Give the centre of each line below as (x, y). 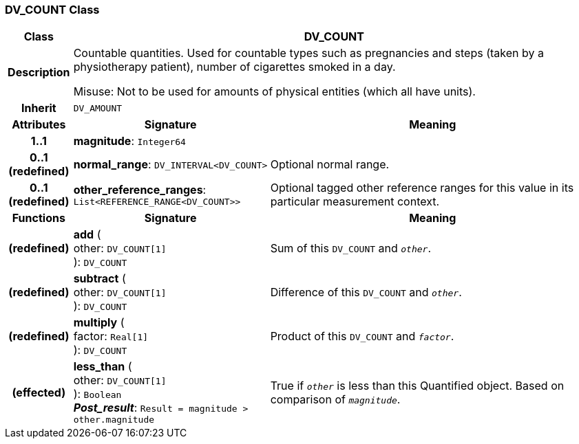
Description (39, 73)
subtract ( (99, 279)
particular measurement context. (355, 202)
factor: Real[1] (111, 336)
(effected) (39, 392)
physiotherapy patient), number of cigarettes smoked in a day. (234, 67)
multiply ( (99, 323)
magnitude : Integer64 (129, 141)
